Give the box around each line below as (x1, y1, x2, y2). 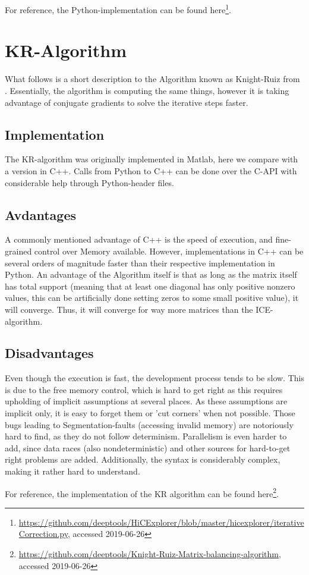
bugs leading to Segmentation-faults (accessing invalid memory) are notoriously (5, 418, 294, 431)
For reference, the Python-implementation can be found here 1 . (5, 2, 231, 15)
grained (5, 244, 32, 257)
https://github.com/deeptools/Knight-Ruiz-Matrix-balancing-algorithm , (18, 548, 281, 560)
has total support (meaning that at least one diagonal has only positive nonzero (5, 279, 295, 292)
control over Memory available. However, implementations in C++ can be (34, 244, 304, 257)
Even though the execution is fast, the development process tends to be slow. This (5, 372, 304, 384)
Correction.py (18, 527, 68, 540)
